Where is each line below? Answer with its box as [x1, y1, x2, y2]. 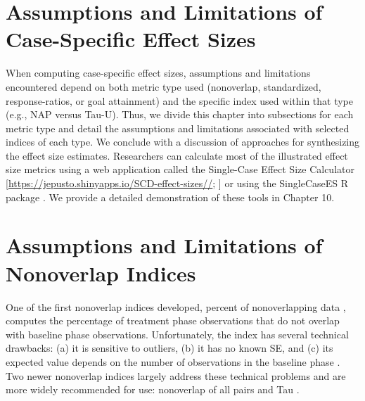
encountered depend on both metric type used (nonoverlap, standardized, [6, 79, 321, 94]
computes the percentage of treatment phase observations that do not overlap [6, 313, 340, 328]
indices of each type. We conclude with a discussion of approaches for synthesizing [6, 134, 360, 149]
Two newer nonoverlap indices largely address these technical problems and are [6, 368, 346, 383]
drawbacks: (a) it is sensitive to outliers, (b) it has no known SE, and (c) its [6, 340, 333, 355]
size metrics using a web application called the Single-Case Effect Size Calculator [6, 162, 354, 177]
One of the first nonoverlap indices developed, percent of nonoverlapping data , [6, 299, 346, 314]
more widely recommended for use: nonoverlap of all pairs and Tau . [6, 382, 300, 397]
